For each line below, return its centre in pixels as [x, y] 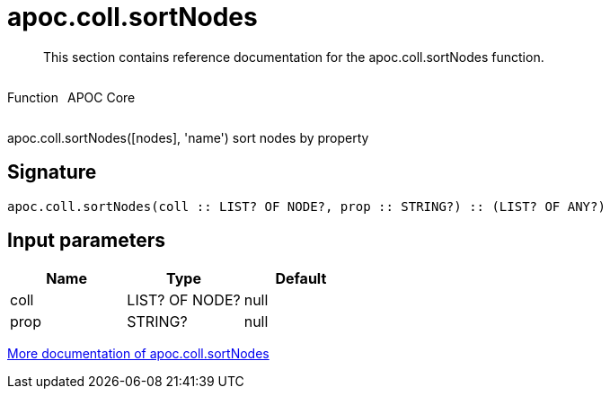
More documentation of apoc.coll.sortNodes [138, 354]
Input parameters [87, 241]
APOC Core [101, 97]
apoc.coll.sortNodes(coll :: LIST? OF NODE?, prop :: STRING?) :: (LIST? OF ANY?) [306, 206]
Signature [52, 172]
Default [301, 279]
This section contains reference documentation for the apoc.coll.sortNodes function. [294, 57]
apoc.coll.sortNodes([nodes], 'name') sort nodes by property [188, 137]
